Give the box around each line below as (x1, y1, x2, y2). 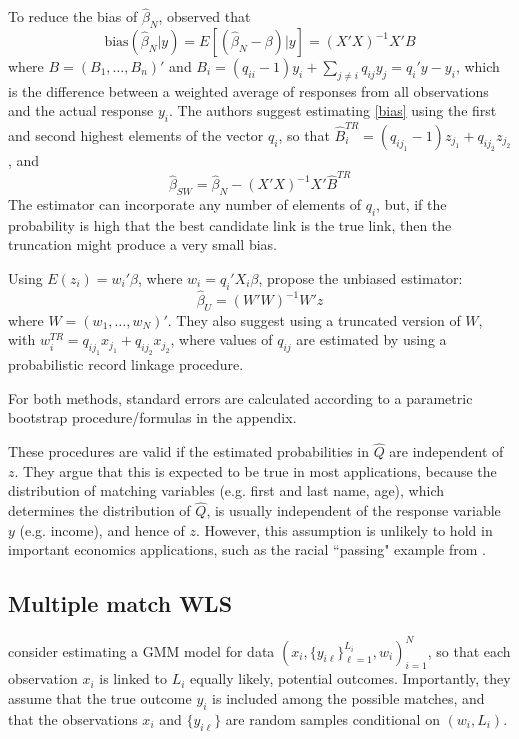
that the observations (8, 708, 138, 729)
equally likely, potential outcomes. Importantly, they (190, 668, 511, 689)
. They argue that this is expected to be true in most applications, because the (14, 460, 497, 481)
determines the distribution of (8, 500, 191, 521)
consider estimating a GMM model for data (8, 640, 275, 661)
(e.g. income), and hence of (19, 519, 185, 540)
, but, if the (376, 194, 447, 215)
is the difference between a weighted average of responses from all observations (8, 80, 489, 101)
